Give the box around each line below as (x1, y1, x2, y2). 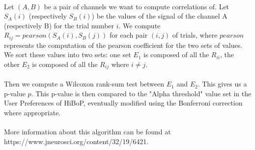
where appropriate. (4, 107, 61, 117)
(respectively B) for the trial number (4, 20, 114, 30)
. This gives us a (198, 79, 247, 89)
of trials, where (172, 30, 218, 40)
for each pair (110, 30, 148, 40)
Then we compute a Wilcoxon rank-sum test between (4, 79, 165, 89)
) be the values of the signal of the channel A (91, 11, 227, 21)
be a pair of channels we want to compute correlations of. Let (44, 1, 229, 11)
